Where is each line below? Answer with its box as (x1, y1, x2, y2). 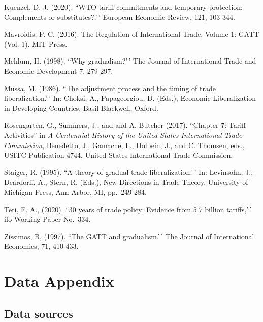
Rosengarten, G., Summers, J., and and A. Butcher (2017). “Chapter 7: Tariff (4, 120, 246, 130)
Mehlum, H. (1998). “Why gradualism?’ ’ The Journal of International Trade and (4, 55, 256, 66)
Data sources (4, 305, 73, 321)
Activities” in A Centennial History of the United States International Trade (4, 129, 242, 140)
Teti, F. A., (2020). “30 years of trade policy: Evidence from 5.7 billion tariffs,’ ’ (4, 203, 252, 214)
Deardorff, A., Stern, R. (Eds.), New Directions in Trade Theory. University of (4, 177, 248, 187)
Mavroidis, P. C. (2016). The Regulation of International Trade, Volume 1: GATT (4, 28, 259, 39)
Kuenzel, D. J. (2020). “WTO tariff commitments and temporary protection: (4, 2, 243, 12)
